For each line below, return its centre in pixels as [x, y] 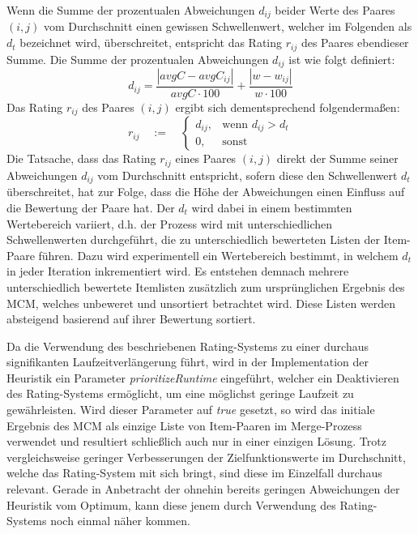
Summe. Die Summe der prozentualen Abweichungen [138, 59]
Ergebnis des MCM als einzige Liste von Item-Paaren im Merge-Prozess [184, 425]
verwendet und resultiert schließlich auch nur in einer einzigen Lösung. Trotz [196, 441]
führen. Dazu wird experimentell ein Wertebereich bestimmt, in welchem [218, 255]
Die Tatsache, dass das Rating [81, 158]
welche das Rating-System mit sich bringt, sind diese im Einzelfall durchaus [194, 473]
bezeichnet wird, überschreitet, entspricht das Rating [151, 43]
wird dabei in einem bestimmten [272, 207]
